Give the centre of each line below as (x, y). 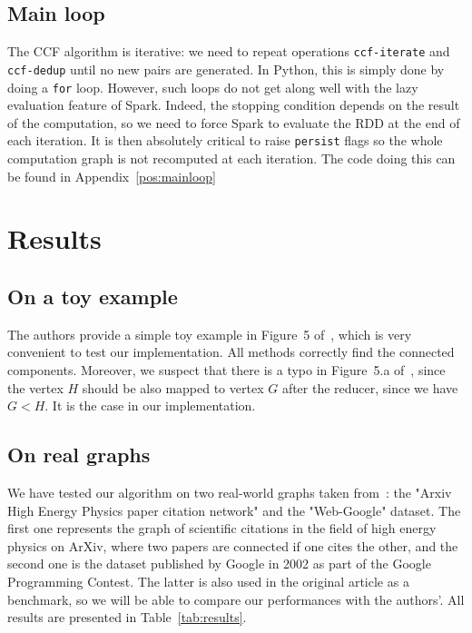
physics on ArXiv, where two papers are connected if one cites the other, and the (233, 545)
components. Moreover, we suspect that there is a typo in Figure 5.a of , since (226, 369)
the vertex (35, 387)
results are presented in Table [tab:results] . (127, 617)
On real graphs (79, 455)
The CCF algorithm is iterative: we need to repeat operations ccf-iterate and (229, 51)
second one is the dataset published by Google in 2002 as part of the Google (219, 564)
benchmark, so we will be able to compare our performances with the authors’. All (236, 599)
